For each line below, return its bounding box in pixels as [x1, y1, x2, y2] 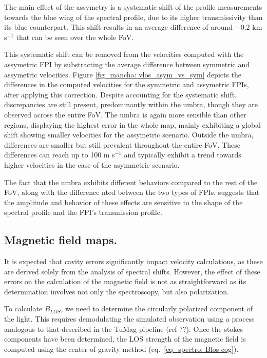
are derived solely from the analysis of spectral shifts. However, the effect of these [4, 266, 260, 276]
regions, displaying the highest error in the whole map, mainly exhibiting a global [4, 119, 261, 130]
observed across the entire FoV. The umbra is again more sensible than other [4, 109, 246, 120]
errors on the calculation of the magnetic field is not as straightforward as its [4, 276, 246, 287]
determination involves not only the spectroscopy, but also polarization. [4, 286, 229, 296]
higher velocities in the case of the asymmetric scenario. [4, 159, 180, 170]
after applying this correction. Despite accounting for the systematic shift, [4, 89, 237, 100]
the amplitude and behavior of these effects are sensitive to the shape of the [4, 196, 243, 207]
